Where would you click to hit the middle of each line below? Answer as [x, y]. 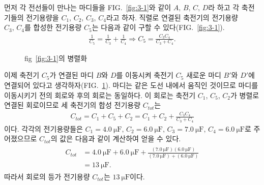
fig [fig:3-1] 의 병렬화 [56, 58]
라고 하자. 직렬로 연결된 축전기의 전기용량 [172, 17]
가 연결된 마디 [72, 75]
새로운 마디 [203, 75]
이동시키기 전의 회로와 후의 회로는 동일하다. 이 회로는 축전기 [100, 95]
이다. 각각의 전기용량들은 [43, 128]
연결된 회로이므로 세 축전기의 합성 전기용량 [72, 105]
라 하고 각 [224, 7]
